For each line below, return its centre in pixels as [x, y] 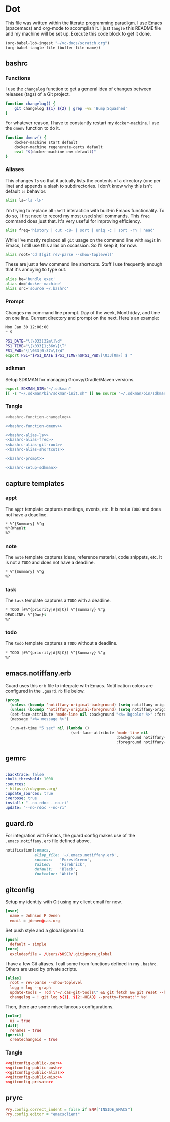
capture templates [35, 483]
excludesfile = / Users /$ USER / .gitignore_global [61, 954]
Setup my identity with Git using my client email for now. [64, 902]
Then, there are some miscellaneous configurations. [59, 1007]
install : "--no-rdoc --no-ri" [37, 803]
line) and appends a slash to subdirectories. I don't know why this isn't [79, 186]
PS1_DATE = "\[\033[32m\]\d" [34, 341]
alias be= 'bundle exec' [30, 279]
